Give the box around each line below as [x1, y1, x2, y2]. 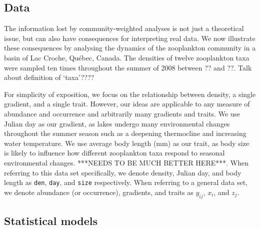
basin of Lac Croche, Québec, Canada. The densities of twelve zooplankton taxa [4, 52, 249, 62]
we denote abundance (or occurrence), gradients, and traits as [4, 186, 193, 197]
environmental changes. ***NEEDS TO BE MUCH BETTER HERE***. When [4, 157, 248, 167]
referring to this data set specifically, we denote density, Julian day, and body [4, 167, 241, 177]
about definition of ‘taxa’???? [4, 72, 94, 82]
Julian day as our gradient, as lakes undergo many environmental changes [4, 118, 230, 128]
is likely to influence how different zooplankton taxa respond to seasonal [4, 147, 225, 158]
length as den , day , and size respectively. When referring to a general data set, [4, 177, 248, 187]
